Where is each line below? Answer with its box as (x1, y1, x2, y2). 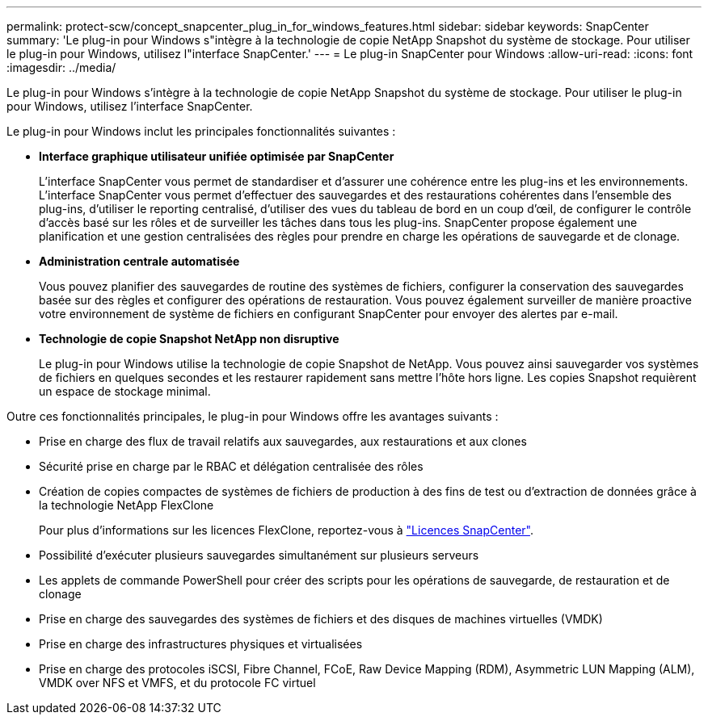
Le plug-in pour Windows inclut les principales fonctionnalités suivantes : (6, 124, 396, 138)
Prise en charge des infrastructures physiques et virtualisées (39, 637, 363, 651)
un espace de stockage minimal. (39, 384, 211, 398)
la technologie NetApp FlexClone (39, 498, 214, 512)
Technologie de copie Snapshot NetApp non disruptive (39, 332, 339, 346)
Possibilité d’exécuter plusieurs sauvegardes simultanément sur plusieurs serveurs (39, 548, 479, 562)
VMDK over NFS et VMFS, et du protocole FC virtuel (39, 676, 316, 690)
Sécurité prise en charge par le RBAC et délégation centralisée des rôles (39, 459, 424, 473)
